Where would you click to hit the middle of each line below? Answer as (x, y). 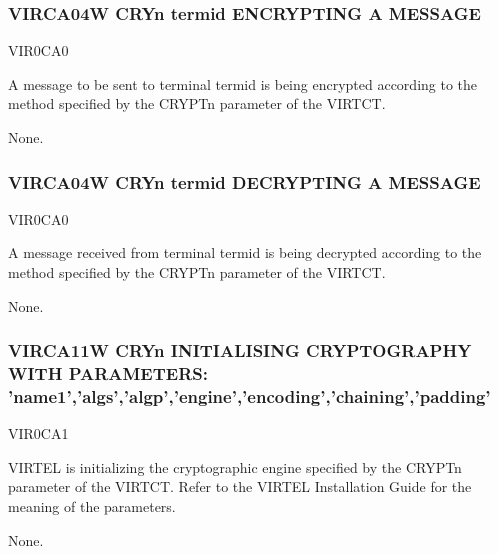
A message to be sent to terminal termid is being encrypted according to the (243, 83)
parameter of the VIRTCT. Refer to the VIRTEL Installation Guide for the (240, 486)
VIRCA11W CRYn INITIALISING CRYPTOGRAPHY (240, 350)
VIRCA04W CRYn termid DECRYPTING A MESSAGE (244, 181)
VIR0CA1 (38, 433)
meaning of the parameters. (92, 506)
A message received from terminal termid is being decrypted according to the (245, 252)
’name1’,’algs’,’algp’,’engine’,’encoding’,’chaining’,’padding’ (249, 395)
